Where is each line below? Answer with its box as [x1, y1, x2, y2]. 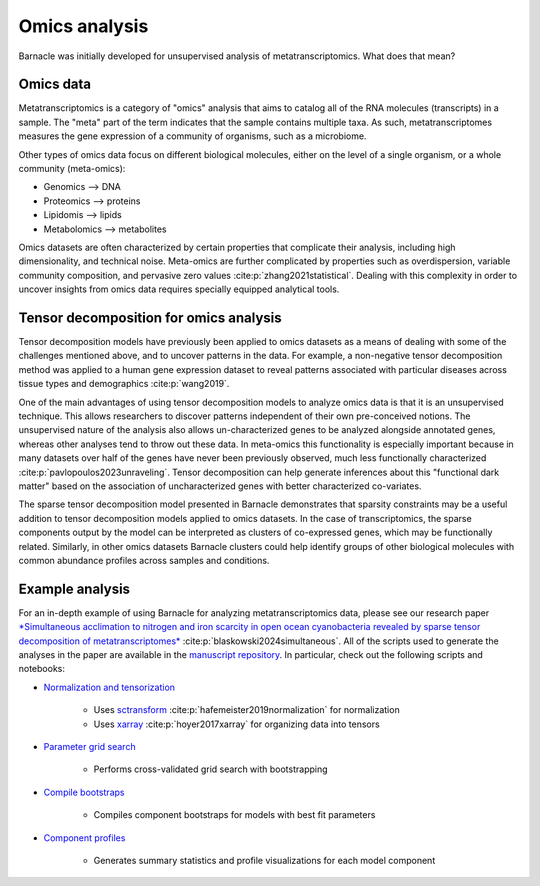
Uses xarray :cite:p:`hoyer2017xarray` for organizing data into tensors [93, 718, 380, 730]
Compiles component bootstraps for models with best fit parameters [93, 809, 376, 821]
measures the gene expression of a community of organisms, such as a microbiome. [18, 130, 367, 142]
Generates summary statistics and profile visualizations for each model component [93, 854, 436, 866]
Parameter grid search [43, 740, 136, 752]
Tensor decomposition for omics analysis [18, 309, 282, 326]
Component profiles [43, 831, 126, 844]
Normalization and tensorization [43, 681, 175, 693]
